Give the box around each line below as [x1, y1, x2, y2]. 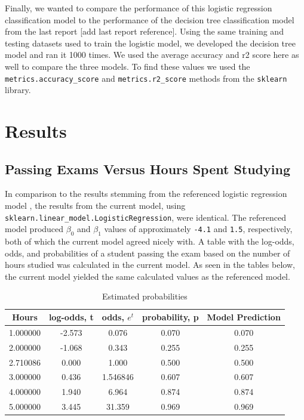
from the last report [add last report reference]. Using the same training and [5, 25, 284, 38]
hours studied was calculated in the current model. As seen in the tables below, [5, 258, 295, 271]
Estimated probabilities [102, 290, 188, 302]
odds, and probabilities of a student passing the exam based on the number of [5, 246, 290, 259]
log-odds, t [48, 311, 94, 323]
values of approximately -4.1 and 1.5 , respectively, [104, 223, 293, 235]
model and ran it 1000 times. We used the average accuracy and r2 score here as [5, 48, 299, 61]
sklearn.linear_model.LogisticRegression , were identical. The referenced [5, 211, 287, 223]
